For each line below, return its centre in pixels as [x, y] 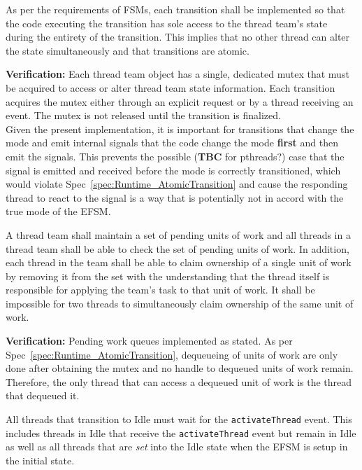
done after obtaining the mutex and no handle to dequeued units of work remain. [180, 368]
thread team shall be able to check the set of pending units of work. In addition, [178, 248]
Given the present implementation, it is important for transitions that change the [180, 129]
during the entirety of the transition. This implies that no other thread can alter [178, 37]
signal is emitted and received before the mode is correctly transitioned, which [173, 170]
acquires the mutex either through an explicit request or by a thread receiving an [180, 101]
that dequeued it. [43, 395]
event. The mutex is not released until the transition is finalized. [143, 115]
